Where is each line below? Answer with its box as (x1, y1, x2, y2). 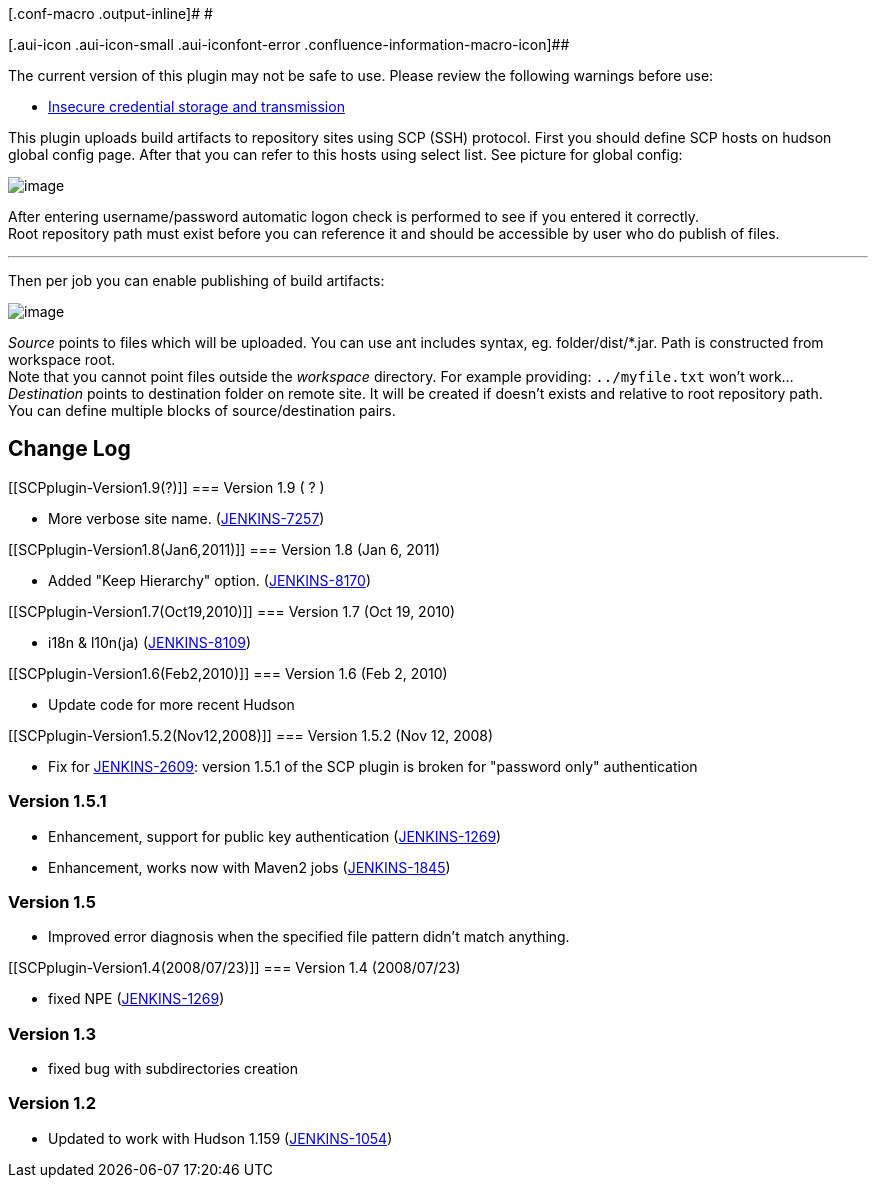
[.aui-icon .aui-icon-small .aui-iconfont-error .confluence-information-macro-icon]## (8, 36, 570, 53)
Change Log (8, 436, 131, 462)
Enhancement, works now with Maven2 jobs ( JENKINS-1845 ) (48, 858, 451, 876)
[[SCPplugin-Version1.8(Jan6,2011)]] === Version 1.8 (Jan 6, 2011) (8, 540, 441, 558)
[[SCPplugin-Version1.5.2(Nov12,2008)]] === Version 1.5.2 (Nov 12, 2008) (8, 726, 494, 744)
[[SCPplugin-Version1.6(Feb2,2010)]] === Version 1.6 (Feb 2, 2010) (8, 664, 448, 682)
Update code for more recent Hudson (48, 695, 295, 713)
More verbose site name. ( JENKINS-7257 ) (48, 509, 325, 527)
